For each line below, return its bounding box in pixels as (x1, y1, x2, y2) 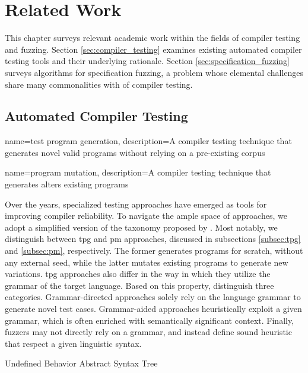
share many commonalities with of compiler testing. (5, 78, 193, 90)
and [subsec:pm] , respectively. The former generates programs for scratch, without (5, 244, 303, 257)
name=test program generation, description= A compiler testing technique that (5, 135, 292, 147)
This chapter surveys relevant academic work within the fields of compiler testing (5, 31, 300, 44)
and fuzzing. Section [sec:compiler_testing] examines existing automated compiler (5, 43, 302, 55)
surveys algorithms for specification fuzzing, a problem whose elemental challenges (5, 66, 304, 78)
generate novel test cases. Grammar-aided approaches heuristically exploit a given (5, 302, 302, 315)
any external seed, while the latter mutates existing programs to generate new (5, 256, 288, 268)
